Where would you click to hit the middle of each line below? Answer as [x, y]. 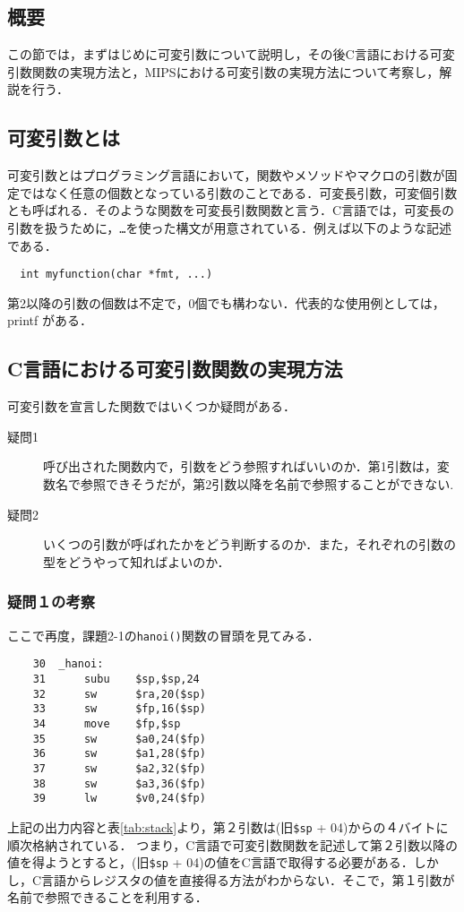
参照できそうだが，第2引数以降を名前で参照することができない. [267, 484]
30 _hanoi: [68, 664]
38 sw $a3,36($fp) [119, 783]
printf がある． [50, 320]
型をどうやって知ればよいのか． [137, 561]
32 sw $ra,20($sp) [119, 694]
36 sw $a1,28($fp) [119, 754]
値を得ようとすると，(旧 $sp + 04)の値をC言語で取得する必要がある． [211, 862]
